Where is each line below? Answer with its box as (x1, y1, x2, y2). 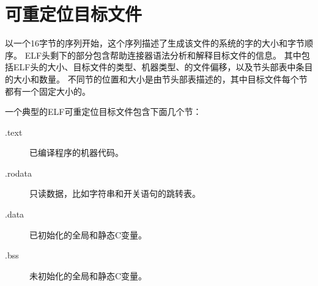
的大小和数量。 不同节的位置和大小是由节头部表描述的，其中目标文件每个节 (5, 72, 308, 85)
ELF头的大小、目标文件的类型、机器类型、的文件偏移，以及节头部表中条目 (13, 61, 313, 73)
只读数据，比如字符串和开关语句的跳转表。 (29, 187, 201, 200)
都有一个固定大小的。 (5, 84, 91, 97)
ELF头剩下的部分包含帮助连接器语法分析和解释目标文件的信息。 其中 (24, 48, 301, 61)
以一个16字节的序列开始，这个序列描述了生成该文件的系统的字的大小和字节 (5, 37, 305, 50)
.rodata (5, 166, 32, 179)
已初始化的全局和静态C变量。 (29, 228, 147, 241)
